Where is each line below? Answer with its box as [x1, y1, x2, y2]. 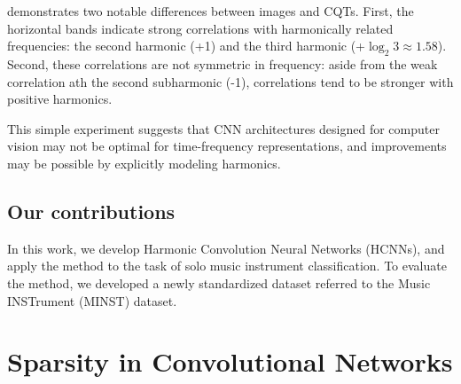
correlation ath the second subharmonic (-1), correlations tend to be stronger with [7, 72, 454, 90]
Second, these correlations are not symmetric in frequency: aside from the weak [7, 54, 438, 73]
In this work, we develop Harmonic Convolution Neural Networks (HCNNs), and [7, 239, 445, 257]
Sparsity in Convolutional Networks [7, 343, 453, 380]
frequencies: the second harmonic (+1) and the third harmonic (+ [7, 36, 365, 55]
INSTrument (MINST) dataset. [7, 291, 177, 310]
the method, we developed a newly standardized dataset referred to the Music [7, 273, 431, 292]
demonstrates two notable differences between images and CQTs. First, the [7, 2, 414, 20]
